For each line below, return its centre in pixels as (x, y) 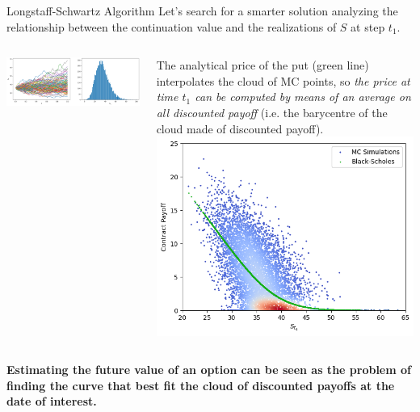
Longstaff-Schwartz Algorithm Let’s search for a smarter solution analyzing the (202, 11)
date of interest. (52, 401)
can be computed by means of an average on (303, 97)
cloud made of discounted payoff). (240, 128)
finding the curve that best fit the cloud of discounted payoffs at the (201, 385)
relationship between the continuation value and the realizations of (172, 26)
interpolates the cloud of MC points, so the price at (283, 80)
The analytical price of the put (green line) (262, 65)
